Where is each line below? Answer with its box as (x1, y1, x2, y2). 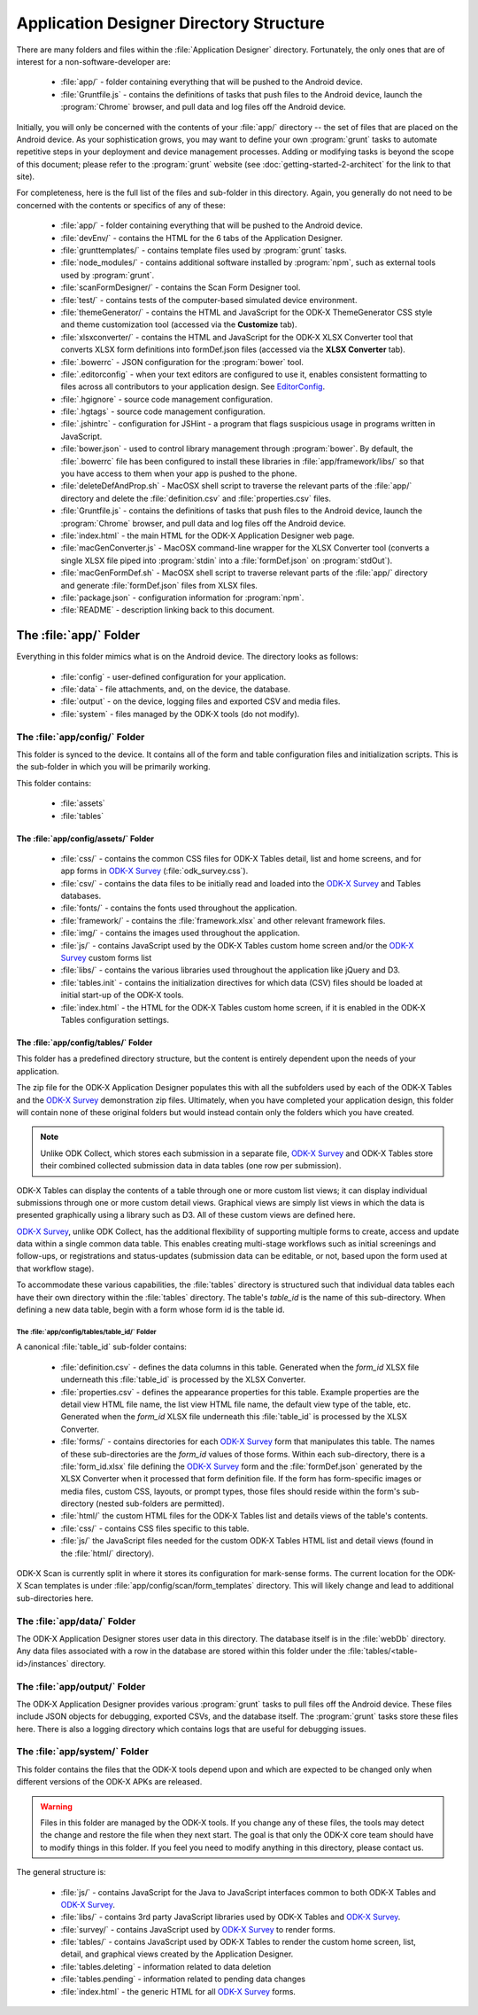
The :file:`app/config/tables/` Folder (16, 1037, 153, 1048)
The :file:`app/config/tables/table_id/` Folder (16, 1327, 157, 1336)
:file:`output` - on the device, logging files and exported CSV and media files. (60, 696, 341, 707)
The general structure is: (16, 1867, 106, 1878)
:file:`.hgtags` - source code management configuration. (60, 406, 266, 417)
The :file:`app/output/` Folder (16, 1680, 146, 1692)
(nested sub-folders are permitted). (96, 1498, 225, 1509)
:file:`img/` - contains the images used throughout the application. (60, 927, 300, 939)
